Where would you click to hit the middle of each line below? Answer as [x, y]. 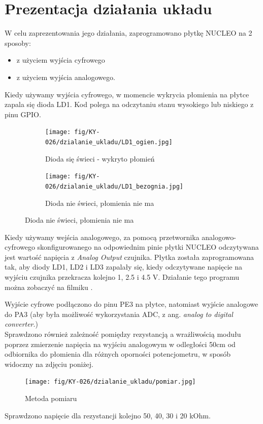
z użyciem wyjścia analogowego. [66, 77]
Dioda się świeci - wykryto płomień [100, 158]
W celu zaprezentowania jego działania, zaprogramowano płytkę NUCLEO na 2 [128, 33]
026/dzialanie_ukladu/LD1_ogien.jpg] [109, 142]
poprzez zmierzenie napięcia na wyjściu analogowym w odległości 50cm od [120, 344]
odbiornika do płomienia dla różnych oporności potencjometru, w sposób [118, 354]
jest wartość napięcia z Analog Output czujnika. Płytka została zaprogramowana [129, 257]
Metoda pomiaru [51, 398]
